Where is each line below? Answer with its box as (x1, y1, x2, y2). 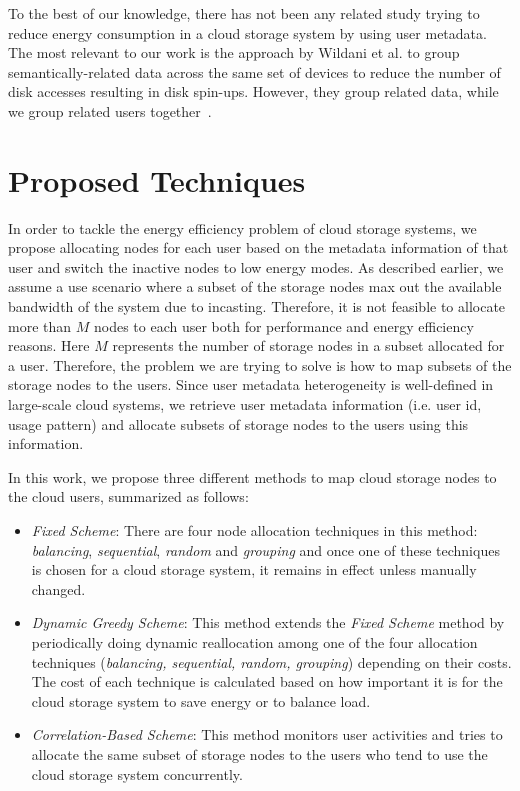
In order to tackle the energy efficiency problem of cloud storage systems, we (8, 217, 477, 238)
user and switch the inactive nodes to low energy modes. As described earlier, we (8, 256, 504, 277)
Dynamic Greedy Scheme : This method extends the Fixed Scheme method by (31, 612, 505, 633)
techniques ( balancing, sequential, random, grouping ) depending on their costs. (31, 651, 512, 672)
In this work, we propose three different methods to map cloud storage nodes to (8, 466, 497, 487)
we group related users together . (8, 100, 212, 121)
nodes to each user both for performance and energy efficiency (93, 315, 474, 336)
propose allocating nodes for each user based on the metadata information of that (8, 237, 509, 258)
